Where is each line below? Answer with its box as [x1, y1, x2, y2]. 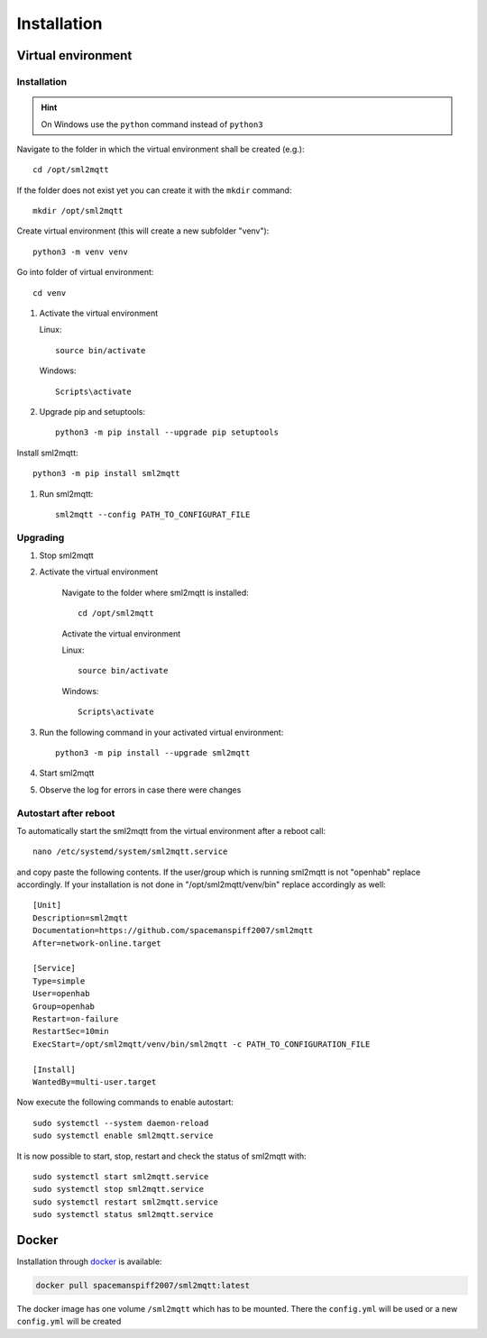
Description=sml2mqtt [32, 912, 128, 923]
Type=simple [32, 976, 86, 986]
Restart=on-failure [32, 1013, 119, 1023]
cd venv [32, 288, 67, 298]
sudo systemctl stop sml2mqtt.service [32, 1184, 205, 1195]
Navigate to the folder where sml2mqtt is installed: [61, 587, 250, 598]
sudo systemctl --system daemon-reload [32, 1118, 209, 1128]
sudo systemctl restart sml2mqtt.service [32, 1196, 218, 1207]
